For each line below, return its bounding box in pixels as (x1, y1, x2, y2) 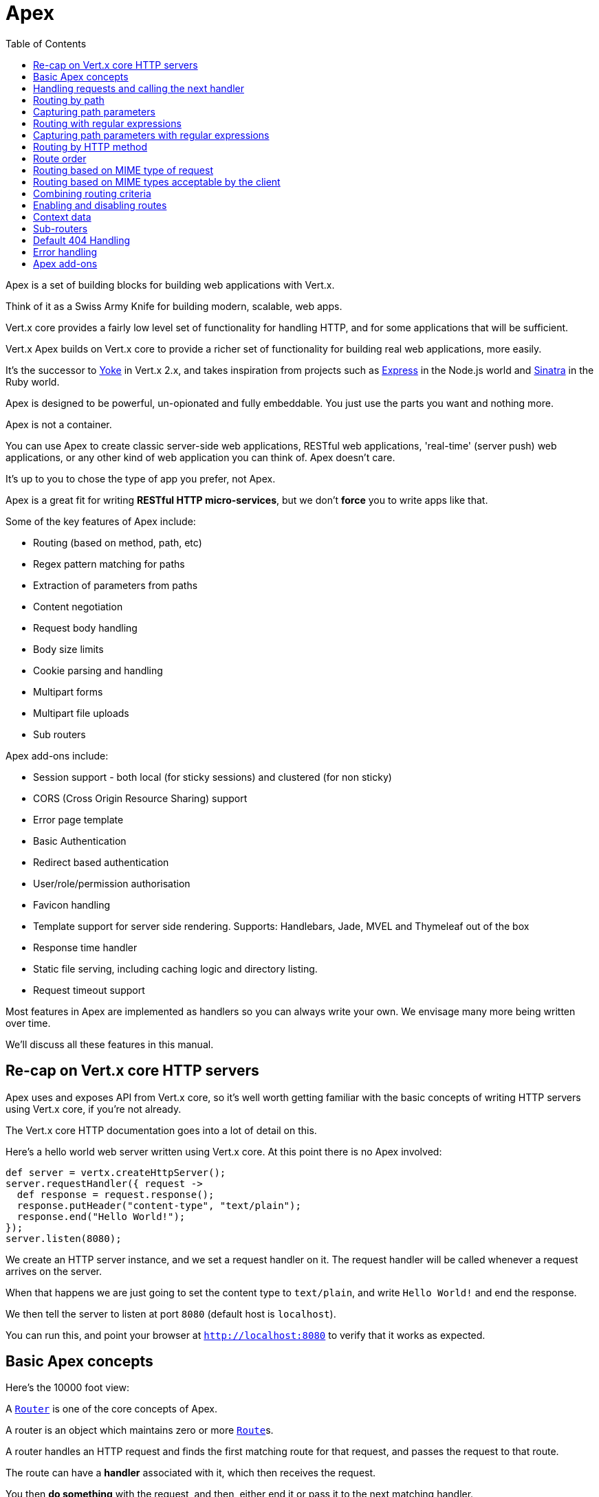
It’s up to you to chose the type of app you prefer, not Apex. (6, 472, 276, 485)
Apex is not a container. (6, 418, 112, 430)
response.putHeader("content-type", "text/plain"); (17, 1199, 301, 1211)
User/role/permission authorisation (33, 877, 190, 889)
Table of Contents (6, 37, 87, 49)
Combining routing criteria (33, 187, 151, 199)
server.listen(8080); (6, 1232, 122, 1244)
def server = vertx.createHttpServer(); (6, 1166, 226, 1178)
